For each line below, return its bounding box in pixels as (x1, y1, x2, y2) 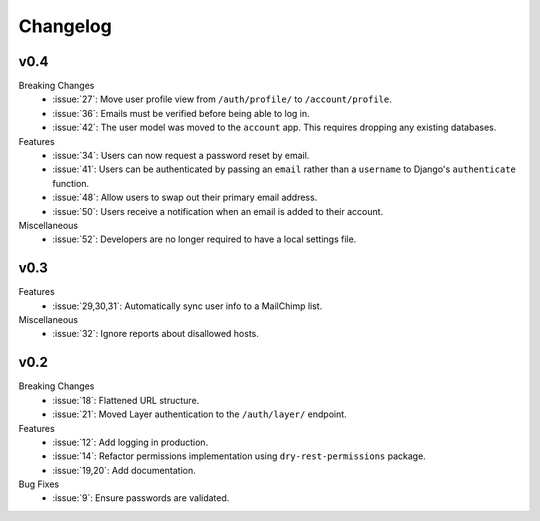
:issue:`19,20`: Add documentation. (52, 464, 196, 476)
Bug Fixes (18, 478, 60, 490)
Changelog (18, 15, 112, 37)
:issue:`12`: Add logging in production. (52, 436, 209, 448)
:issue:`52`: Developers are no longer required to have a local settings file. (52, 233, 357, 245)
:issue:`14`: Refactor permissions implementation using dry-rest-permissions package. (52, 450, 427, 462)
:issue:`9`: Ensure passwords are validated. (52, 492, 230, 504)
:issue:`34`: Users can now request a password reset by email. (52, 150, 310, 162)
